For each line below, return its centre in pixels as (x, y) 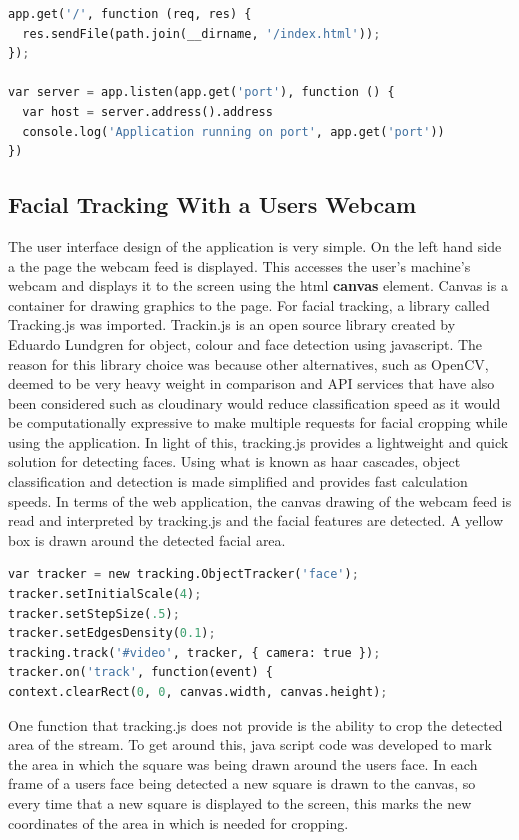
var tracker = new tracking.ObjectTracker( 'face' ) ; (183, 574)
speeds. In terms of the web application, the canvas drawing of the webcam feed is (260, 500)
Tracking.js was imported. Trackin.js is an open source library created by (232, 324)
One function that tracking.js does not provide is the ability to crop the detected (255, 724)
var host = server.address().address (147, 111)
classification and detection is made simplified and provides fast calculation (238, 481)
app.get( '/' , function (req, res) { (130, 14)
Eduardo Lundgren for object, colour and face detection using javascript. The (245, 343)
